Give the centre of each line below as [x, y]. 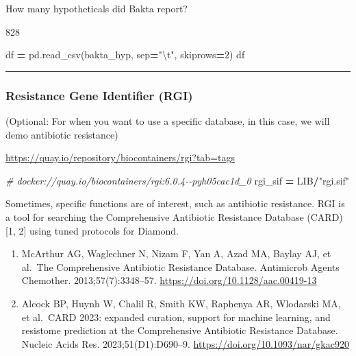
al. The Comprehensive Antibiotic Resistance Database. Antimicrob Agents [180, 266]
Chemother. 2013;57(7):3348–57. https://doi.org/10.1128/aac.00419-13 [169, 280]
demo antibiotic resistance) [62, 134]
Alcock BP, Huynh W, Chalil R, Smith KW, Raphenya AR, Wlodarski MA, [181, 303]
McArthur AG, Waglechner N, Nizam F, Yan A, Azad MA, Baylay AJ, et [176, 253]
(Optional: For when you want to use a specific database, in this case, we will [168, 121]
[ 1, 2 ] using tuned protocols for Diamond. [92, 230]
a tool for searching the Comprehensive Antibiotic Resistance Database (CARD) [174, 216]
